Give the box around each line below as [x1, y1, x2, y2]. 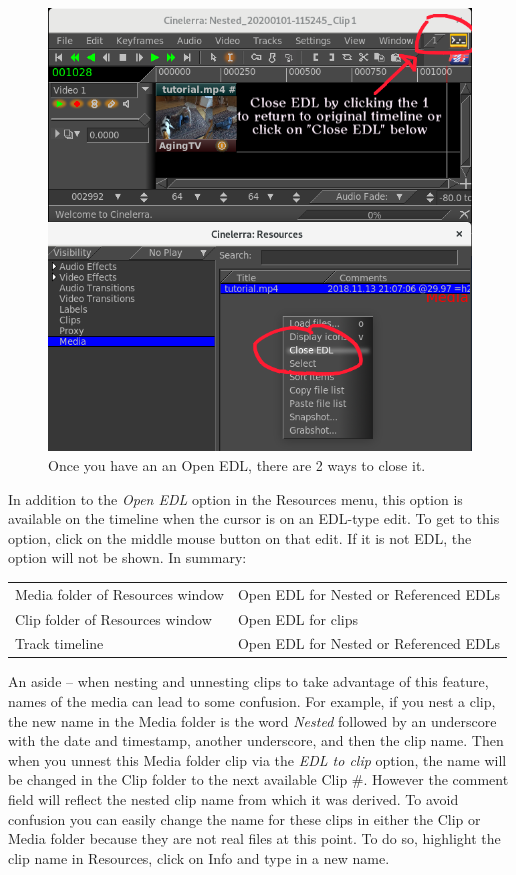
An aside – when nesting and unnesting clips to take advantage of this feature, [8, 671, 489, 692]
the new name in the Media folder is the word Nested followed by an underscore [8, 710, 497, 731]
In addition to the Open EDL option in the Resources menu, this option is [8, 488, 463, 509]
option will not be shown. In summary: [8, 547, 247, 568]
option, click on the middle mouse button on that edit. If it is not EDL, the [8, 527, 472, 548]
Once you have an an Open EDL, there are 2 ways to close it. [48, 454, 426, 475]
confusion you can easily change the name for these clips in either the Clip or [8, 808, 481, 829]
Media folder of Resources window [15, 583, 224, 604]
